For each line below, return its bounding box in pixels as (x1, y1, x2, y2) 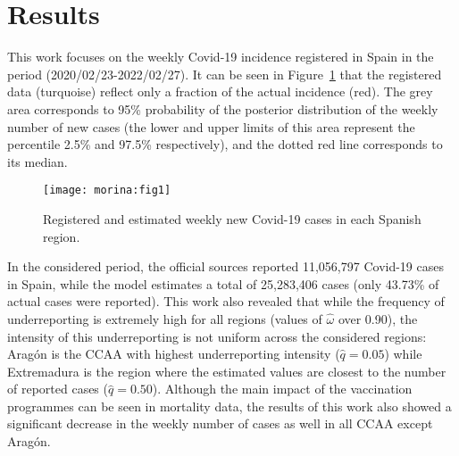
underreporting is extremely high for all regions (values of (7, 309, 322, 327)
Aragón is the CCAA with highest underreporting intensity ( (7, 344, 340, 363)
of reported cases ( (7, 379, 108, 398)
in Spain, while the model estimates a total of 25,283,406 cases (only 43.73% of (7, 274, 439, 293)
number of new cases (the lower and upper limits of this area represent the (7, 117, 415, 136)
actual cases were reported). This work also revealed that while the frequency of (7, 292, 445, 311)
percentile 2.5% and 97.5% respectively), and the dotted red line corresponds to (7, 135, 443, 153)
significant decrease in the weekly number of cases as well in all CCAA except (7, 414, 433, 433)
